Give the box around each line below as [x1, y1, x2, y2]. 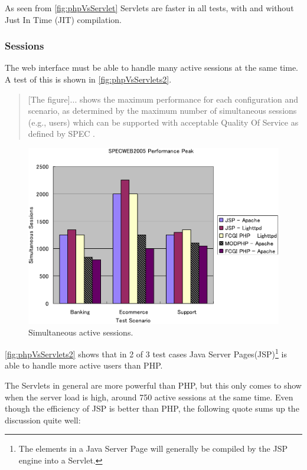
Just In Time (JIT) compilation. [5, 13, 122, 25]
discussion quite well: [5, 413, 81, 426]
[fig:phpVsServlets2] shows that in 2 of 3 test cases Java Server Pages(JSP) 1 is [5, 346, 287, 360]
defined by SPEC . [28, 127, 96, 140]
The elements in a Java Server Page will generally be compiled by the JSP [18, 442, 288, 455]
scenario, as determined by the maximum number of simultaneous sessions [28, 104, 297, 117]
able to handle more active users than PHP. [5, 359, 163, 372]
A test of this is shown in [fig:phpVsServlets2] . [5, 73, 172, 85]
